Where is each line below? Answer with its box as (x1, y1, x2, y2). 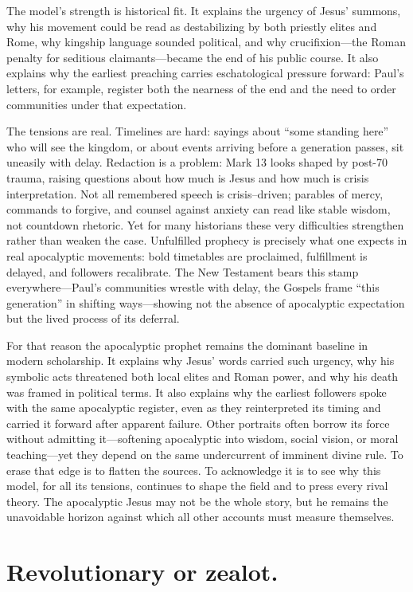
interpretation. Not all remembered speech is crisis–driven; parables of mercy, (6, 185, 384, 202)
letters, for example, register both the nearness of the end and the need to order (6, 80, 396, 96)
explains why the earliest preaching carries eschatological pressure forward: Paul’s (6, 65, 404, 81)
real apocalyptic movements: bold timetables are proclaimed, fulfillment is (6, 247, 368, 264)
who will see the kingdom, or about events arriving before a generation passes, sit (6, 138, 404, 155)
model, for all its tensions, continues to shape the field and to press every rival (6, 477, 388, 494)
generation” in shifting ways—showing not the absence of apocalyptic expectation (6, 294, 405, 311)
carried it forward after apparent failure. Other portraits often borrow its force (6, 414, 390, 431)
